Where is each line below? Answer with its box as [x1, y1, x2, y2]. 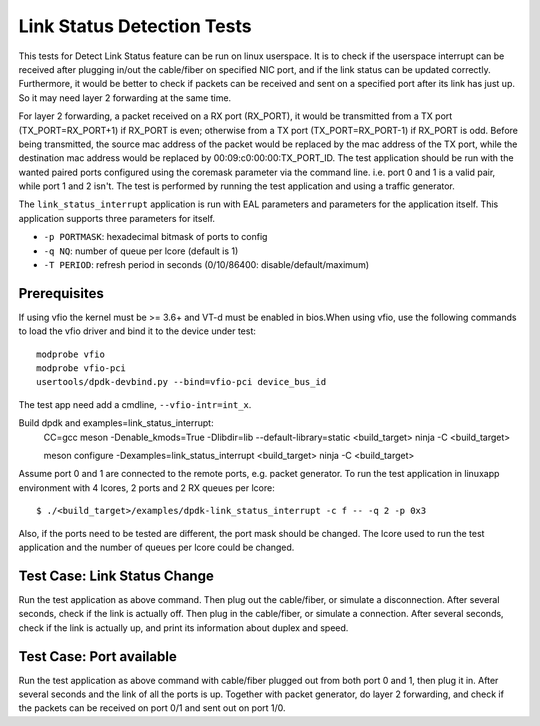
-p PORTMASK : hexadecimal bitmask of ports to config [43, 231, 268, 243]
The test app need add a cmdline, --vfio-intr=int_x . [18, 398, 252, 410]
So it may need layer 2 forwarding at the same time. [18, 91, 232, 104]
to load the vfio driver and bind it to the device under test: [18, 325, 257, 337]
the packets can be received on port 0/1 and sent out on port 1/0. [18, 702, 286, 714]
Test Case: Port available [18, 648, 177, 665]
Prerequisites [18, 285, 104, 302]
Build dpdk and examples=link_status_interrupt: [18, 417, 214, 429]
